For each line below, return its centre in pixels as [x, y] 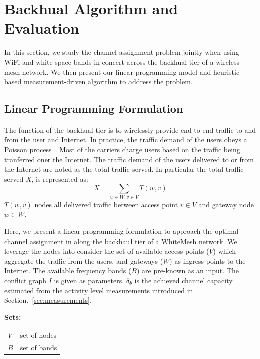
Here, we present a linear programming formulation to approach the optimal [121, 231]
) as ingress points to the [208, 260]
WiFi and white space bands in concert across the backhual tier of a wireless [122, 62]
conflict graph [25, 280]
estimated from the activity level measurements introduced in [99, 290]
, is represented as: [60, 178]
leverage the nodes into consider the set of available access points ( [107, 251]
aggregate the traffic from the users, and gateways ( [84, 260]
